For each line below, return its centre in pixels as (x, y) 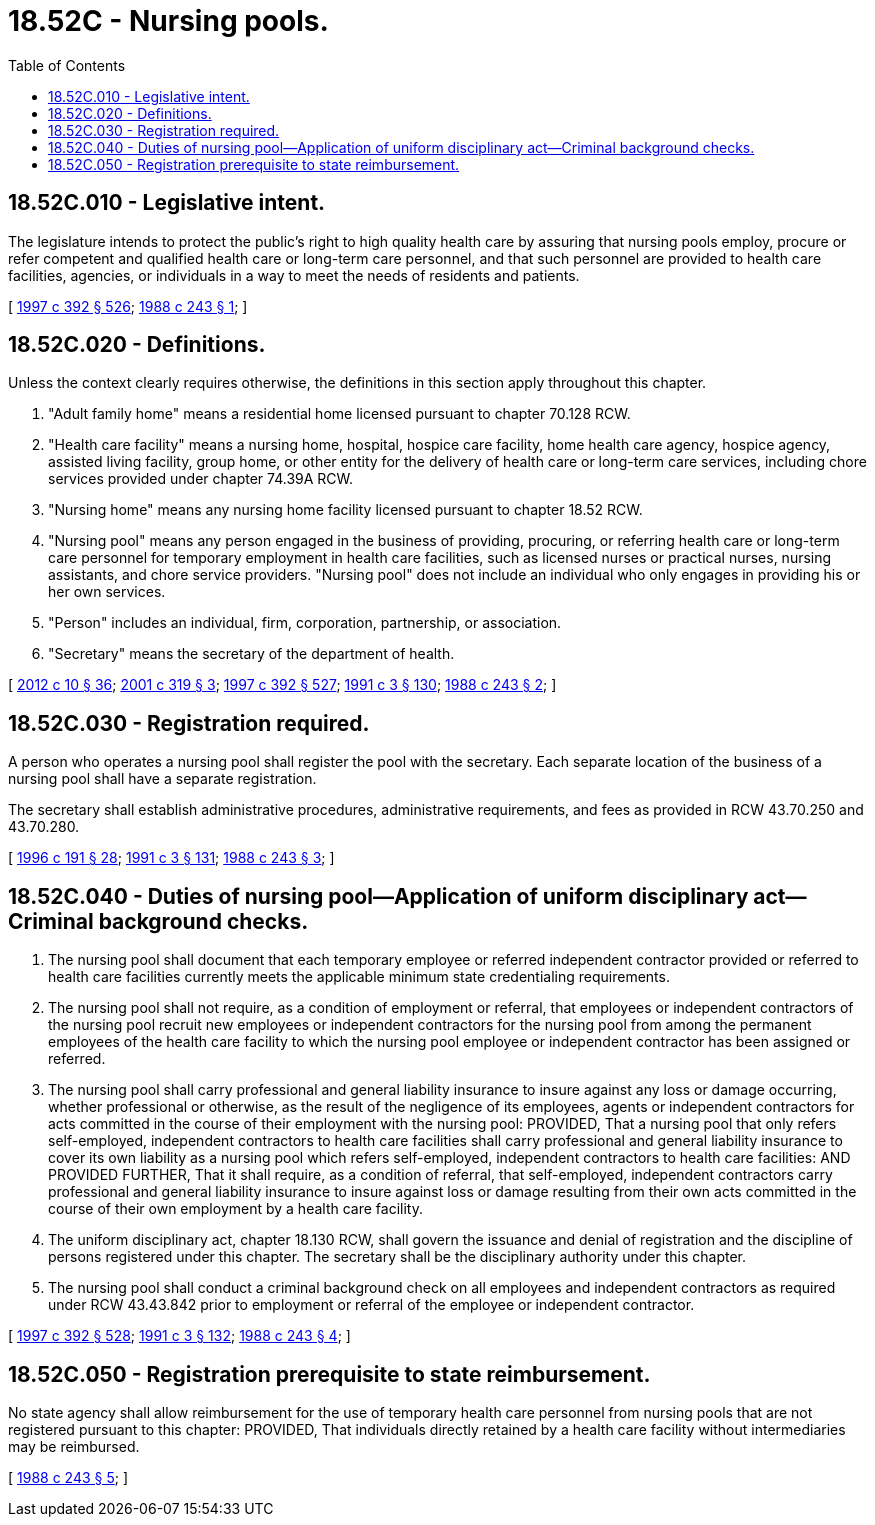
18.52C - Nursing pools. (168, 21)
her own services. (107, 592)
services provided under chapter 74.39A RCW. (201, 479)
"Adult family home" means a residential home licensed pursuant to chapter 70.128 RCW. (339, 414)
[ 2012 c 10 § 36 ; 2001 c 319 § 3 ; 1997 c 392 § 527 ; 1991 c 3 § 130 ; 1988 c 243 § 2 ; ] (282, 685)
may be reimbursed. (74, 1446)
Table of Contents (67, 65)
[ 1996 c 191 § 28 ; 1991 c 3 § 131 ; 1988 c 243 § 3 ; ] (171, 858)
